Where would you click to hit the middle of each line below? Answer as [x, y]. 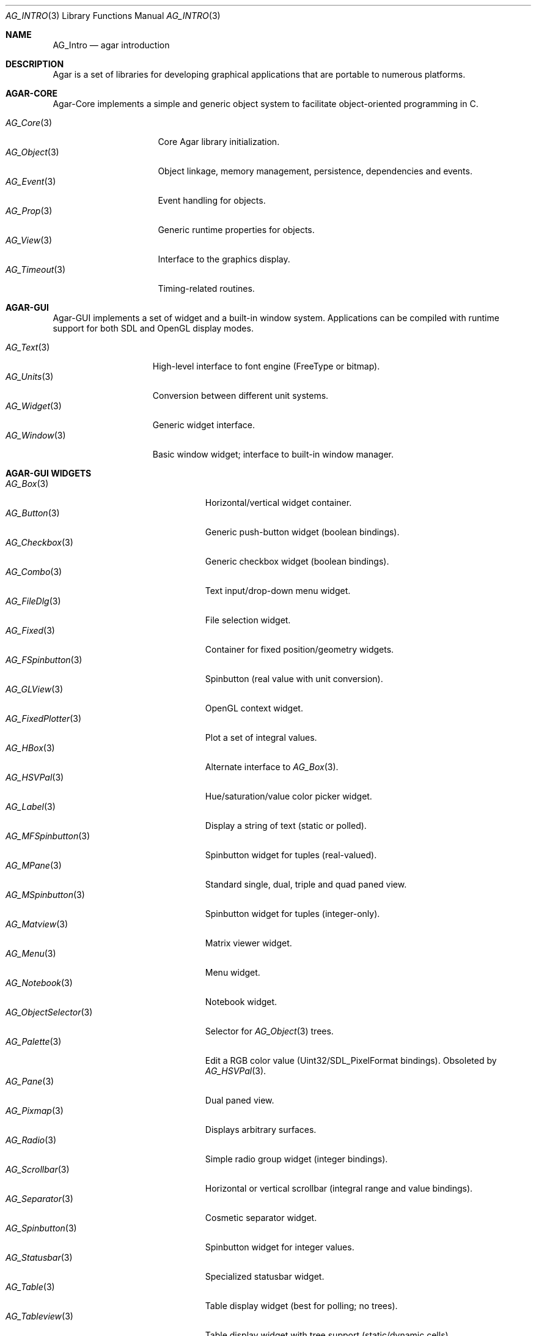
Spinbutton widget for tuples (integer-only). [292, 914]
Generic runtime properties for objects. [236, 230]
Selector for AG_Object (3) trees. [269, 1031]
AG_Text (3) [28, 347]
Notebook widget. [241, 1002]
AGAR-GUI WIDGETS [49, 473]
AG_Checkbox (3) [39, 542]
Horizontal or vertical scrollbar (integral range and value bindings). [339, 1188]
